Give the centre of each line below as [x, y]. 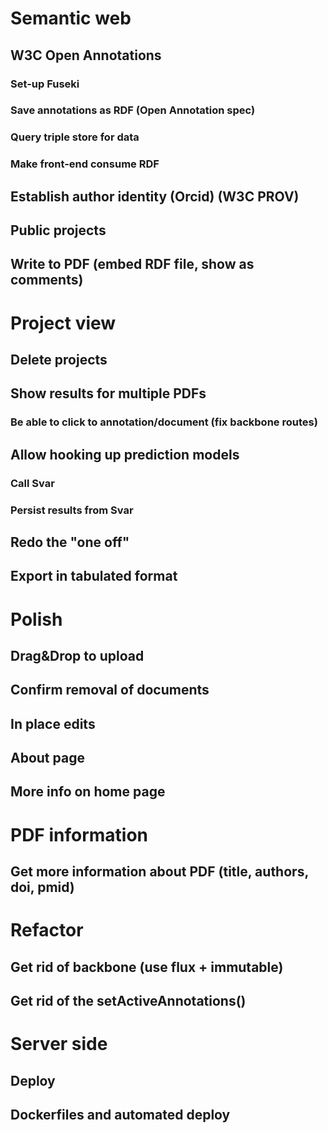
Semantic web [71, 18]
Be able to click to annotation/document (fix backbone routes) [164, 422]
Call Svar [32, 483]
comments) [47, 280]
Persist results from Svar [72, 510]
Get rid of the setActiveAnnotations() [128, 1001]
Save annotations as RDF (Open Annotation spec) [133, 110]
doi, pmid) [42, 887]
